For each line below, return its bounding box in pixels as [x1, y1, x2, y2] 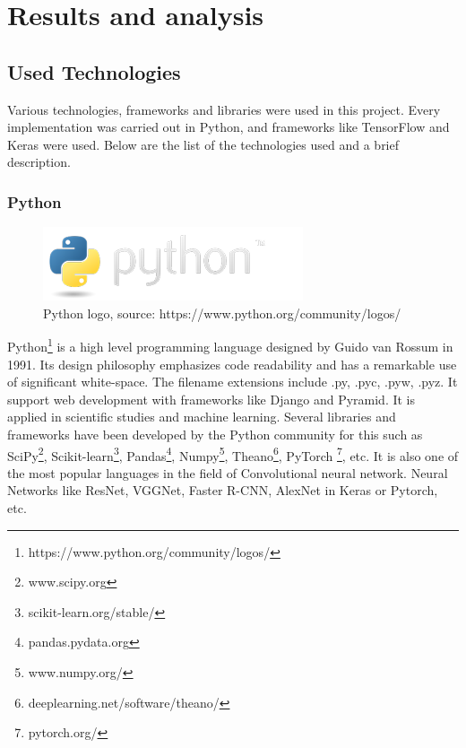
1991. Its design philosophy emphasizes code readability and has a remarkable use [7, 354, 457, 373]
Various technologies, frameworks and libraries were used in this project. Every [7, 100, 441, 118]
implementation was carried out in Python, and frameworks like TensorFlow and [7, 117, 450, 136]
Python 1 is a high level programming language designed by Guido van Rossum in [7, 335, 453, 356]
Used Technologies [7, 57, 181, 85]
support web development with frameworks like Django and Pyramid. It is [7, 389, 416, 408]
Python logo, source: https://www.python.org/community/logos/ [43, 303, 401, 322]
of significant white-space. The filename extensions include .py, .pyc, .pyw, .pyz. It [7, 372, 458, 391]
